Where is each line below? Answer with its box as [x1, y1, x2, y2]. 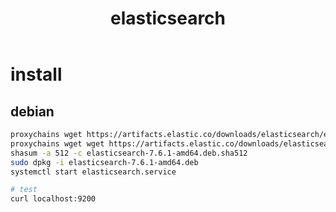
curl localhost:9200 [10, 194, 97, 204]
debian [10, 103, 55, 120]
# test [10, 185, 38, 195]
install [10, 63, 63, 86]
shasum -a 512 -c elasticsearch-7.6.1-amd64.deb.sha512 [10, 148, 248, 158]
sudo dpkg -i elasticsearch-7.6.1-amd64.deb [10, 157, 199, 167]
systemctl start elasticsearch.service [10, 167, 177, 177]
